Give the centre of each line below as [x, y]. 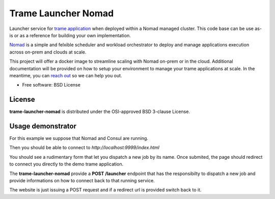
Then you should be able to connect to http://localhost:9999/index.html [85, 148]
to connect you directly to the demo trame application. [66, 164]
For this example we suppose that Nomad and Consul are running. [79, 138]
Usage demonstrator [43, 126]
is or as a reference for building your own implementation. [70, 35]
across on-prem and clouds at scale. [48, 52]
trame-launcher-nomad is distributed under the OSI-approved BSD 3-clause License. [100, 111]
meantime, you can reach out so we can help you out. [66, 75]
